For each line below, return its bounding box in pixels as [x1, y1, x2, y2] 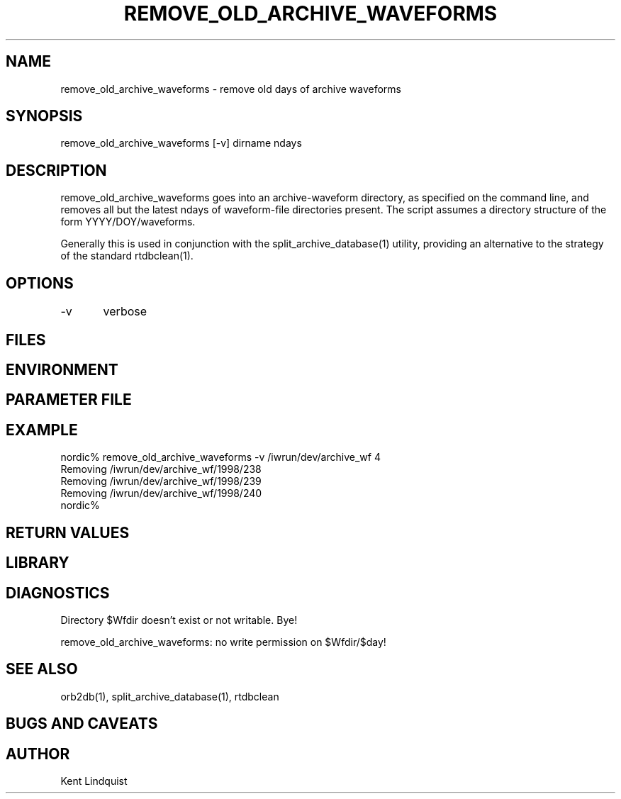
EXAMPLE [6, 420, 78, 439]
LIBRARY [6, 554, 69, 572]
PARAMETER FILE [6, 391, 132, 409]
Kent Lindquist [60, 775, 128, 788]
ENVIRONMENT [6, 360, 118, 379]
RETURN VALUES [6, 523, 130, 542]
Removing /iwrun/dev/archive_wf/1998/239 [60, 475, 262, 488]
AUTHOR [6, 744, 70, 763]
